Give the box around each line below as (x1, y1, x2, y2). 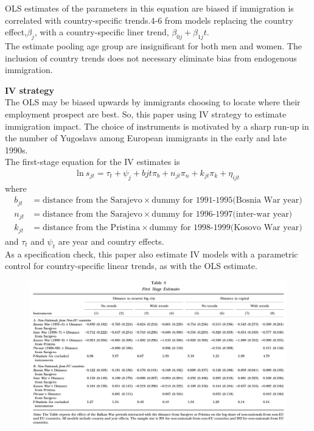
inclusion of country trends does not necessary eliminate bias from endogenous (5, 51, 297, 64)
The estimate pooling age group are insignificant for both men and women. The (5, 39, 302, 52)
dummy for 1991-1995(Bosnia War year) (152, 196, 302, 205)
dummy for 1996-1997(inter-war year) (152, 209, 293, 219)
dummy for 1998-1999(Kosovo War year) (149, 223, 302, 233)
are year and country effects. (58, 234, 164, 247)
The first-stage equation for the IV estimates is (5, 155, 180, 168)
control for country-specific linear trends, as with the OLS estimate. (5, 259, 257, 272)
